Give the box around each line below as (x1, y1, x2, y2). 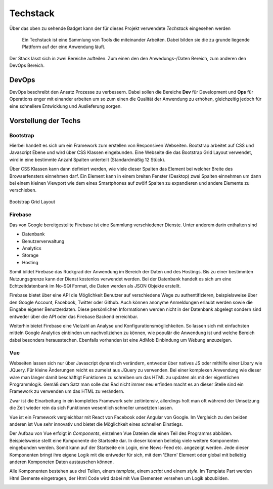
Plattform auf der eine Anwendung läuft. (22, 44, 106, 50)
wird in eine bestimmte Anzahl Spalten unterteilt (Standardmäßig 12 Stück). (9, 156, 166, 162)
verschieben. (9, 187, 37, 193)
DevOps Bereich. (9, 62, 45, 68)
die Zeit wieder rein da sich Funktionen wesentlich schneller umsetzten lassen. (9, 405, 173, 411)
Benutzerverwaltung (22, 238, 65, 244)
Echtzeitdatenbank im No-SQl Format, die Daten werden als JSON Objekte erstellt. (9, 282, 181, 289)
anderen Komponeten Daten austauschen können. (9, 459, 114, 465)
